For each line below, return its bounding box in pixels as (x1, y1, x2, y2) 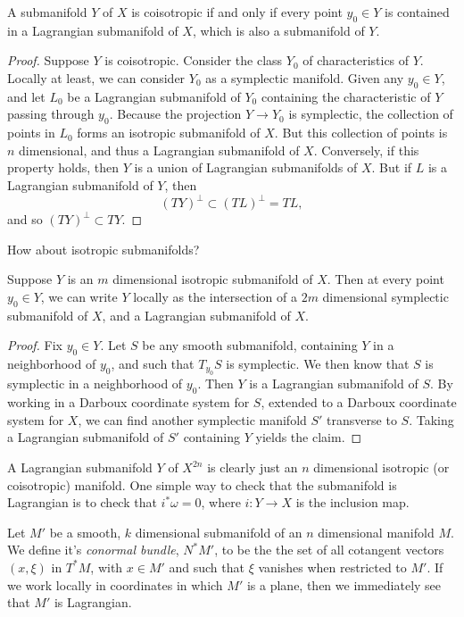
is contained (385, 3, 450, 21)
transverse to (327, 410, 397, 429)
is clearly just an (207, 458, 298, 476)
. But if (371, 158, 412, 177)
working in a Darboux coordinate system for (7, 393, 250, 412)
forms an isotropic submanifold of (77, 123, 261, 142)
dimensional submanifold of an (135, 522, 302, 541)
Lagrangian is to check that (7, 493, 157, 512)
